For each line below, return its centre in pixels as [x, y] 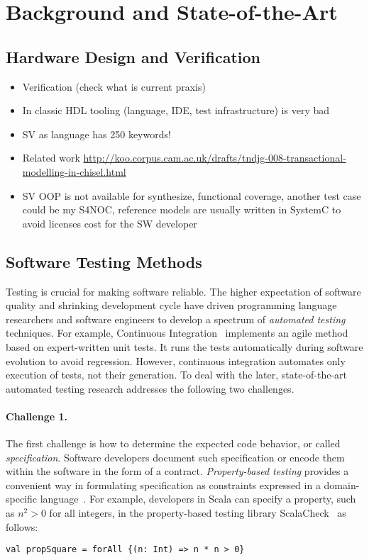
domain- [342, 485]
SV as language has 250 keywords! [97, 134]
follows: [22, 526]
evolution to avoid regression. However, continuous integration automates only [176, 360]
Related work [51, 158]
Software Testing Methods [104, 261]
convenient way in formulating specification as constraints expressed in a [163, 485]
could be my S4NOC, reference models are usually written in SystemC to [182, 209]
